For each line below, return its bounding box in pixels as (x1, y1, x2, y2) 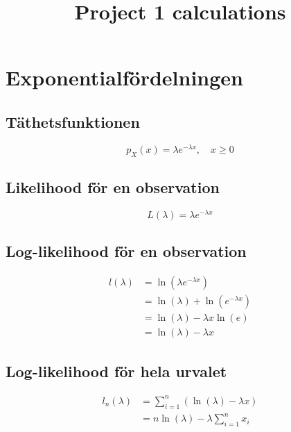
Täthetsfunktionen (6, 110, 140, 132)
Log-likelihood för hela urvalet (6, 360, 227, 381)
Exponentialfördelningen (6, 63, 243, 92)
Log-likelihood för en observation (6, 240, 247, 262)
